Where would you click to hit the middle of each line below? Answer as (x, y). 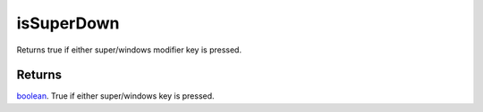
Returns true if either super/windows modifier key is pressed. (129, 50)
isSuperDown (68, 23)
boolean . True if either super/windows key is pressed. (115, 96)
